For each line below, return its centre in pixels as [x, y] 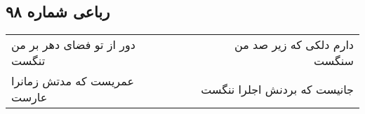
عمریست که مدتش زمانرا [73, 81]
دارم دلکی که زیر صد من [294, 45]
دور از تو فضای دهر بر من [73, 45]
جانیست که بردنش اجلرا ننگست [277, 89]
